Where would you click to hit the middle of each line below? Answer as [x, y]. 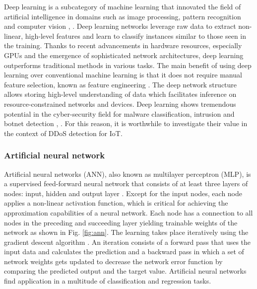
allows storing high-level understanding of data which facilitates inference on [120, 94]
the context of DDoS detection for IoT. [63, 133]
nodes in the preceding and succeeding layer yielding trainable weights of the [121, 222]
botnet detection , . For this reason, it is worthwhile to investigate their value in [126, 123]
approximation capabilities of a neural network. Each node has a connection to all [128, 212]
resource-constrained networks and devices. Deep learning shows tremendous [120, 104]
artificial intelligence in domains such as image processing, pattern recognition [123, 16]
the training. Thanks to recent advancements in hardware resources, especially [123, 45]
